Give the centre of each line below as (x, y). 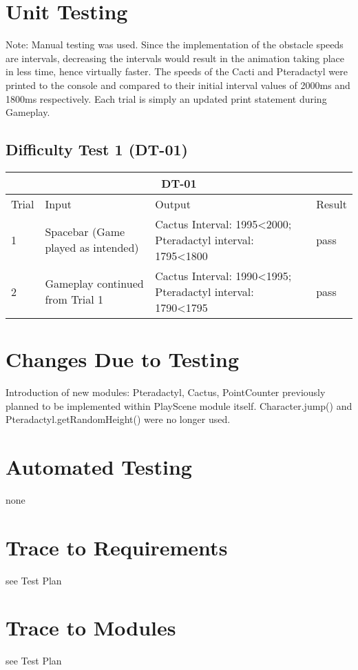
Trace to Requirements (117, 547)
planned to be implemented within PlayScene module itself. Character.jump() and (179, 405)
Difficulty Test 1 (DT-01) (97, 149)
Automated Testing (99, 466)
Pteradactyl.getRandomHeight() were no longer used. (118, 419)
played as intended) (92, 248)
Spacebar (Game (85, 232)
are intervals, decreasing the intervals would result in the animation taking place (175, 58)
